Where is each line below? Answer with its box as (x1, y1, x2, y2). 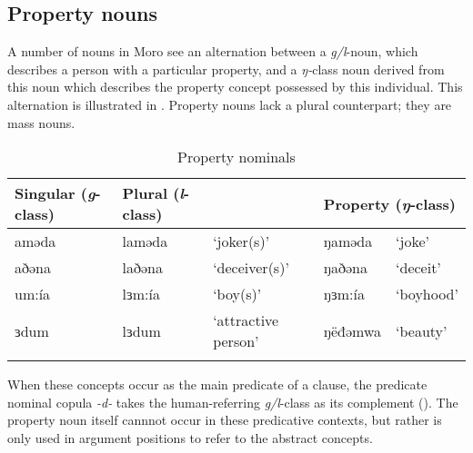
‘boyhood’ (396, 283, 458, 305)
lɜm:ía (122, 283, 160, 305)
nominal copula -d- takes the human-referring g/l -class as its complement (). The (7, 392, 458, 411)
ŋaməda (323, 231, 373, 252)
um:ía (15, 283, 51, 305)
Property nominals (177, 146, 296, 168)
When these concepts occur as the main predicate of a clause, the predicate (7, 375, 428, 394)
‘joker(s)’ (213, 231, 270, 252)
